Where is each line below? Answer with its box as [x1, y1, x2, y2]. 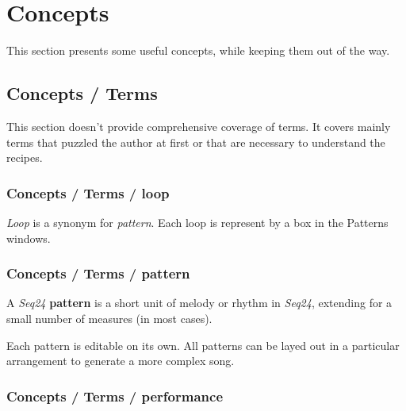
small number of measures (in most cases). [6, 309, 213, 326]
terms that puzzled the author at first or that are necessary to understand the [6, 133, 385, 150]
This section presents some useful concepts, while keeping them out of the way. [6, 42, 390, 59]
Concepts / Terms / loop [6, 182, 170, 202]
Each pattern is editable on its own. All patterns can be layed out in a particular [6, 336, 400, 353]
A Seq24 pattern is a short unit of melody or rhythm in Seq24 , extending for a [6, 294, 393, 311]
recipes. [6, 149, 43, 166]
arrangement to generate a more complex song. [6, 352, 235, 369]
